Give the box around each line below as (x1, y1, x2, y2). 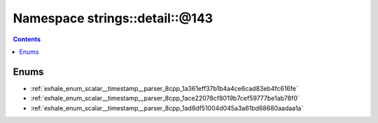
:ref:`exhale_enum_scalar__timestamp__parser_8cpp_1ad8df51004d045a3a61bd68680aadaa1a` (30, 103, 304, 112)
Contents (13, 35, 41, 43)
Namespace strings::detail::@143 (13, 10, 213, 26)
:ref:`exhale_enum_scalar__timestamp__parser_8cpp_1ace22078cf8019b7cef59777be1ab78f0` (30, 94, 300, 103)
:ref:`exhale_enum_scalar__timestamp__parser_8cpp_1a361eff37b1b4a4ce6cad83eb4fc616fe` (30, 84, 299, 92)
